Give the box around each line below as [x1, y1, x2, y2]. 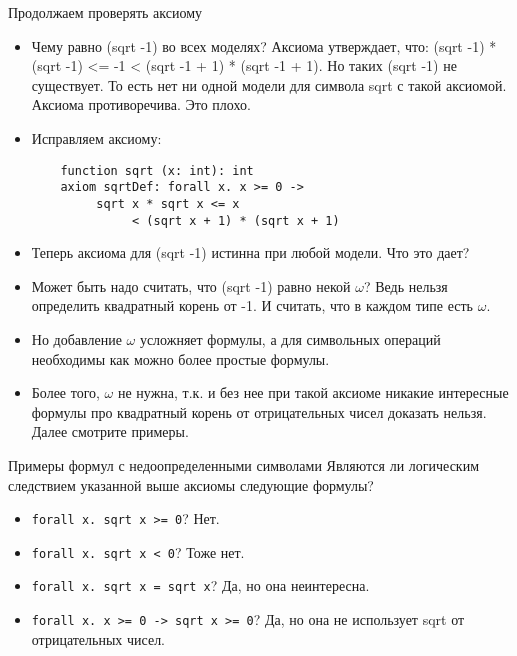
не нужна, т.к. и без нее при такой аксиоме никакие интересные [117, 382, 509, 403]
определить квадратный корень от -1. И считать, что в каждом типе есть [31, 295, 473, 316]
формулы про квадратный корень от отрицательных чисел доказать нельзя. [31, 401, 487, 422]
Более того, [31, 382, 100, 403]
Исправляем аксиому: [31, 127, 162, 148]
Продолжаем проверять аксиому [8, 2, 203, 22]
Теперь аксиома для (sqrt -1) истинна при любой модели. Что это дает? [31, 242, 470, 263]
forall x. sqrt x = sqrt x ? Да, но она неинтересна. [31, 575, 370, 596]
